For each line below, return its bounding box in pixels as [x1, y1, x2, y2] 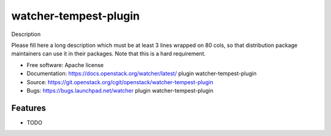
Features [11, 102, 46, 113]
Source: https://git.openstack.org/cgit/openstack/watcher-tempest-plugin [26, 78, 214, 85]
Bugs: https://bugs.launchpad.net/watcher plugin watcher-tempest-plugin [26, 87, 214, 94]
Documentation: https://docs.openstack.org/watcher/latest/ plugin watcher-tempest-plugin [26, 70, 257, 77]
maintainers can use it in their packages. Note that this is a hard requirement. [11, 50, 206, 57]
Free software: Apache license [26, 61, 104, 68]
